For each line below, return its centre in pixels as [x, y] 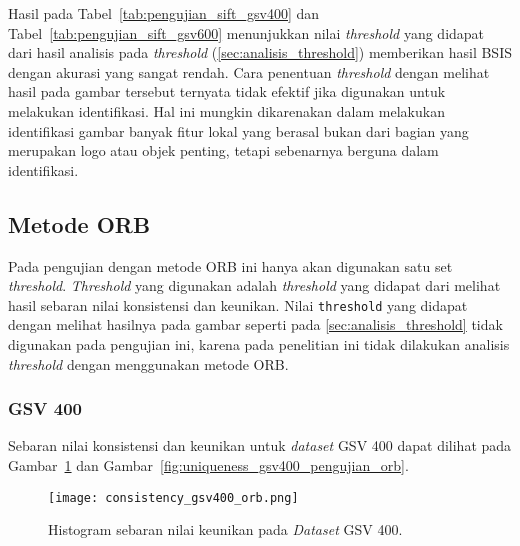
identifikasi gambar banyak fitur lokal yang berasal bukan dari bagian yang [238, 130]
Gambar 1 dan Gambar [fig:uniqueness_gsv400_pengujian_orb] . [208, 464]
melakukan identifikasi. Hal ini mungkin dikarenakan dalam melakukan [226, 110]
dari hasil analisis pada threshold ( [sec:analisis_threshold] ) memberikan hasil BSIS [260, 52]
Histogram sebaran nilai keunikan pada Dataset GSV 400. [225, 529]
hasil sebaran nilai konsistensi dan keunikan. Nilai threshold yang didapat [238, 304]
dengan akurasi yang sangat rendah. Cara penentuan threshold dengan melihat [249, 71]
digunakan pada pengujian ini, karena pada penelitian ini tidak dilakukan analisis [259, 343]
